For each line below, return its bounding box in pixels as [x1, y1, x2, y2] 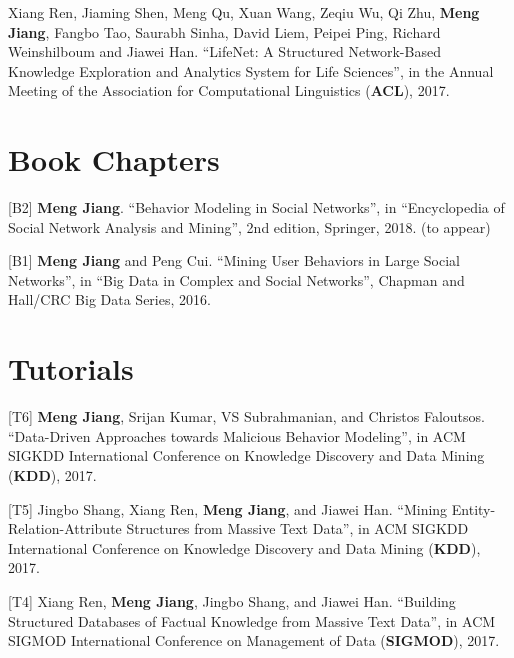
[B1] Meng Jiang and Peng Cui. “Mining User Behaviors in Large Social [8, 250, 460, 271]
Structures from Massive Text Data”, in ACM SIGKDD [126, 518, 469, 539]
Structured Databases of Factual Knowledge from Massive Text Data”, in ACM [8, 610, 496, 631]
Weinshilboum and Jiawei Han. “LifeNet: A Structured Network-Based [8, 41, 441, 62]
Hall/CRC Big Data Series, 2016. [8, 289, 211, 310]
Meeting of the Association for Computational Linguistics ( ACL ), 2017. [8, 80, 450, 101]
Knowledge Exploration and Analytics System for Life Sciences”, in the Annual [8, 60, 494, 81]
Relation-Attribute [8, 518, 122, 539]
